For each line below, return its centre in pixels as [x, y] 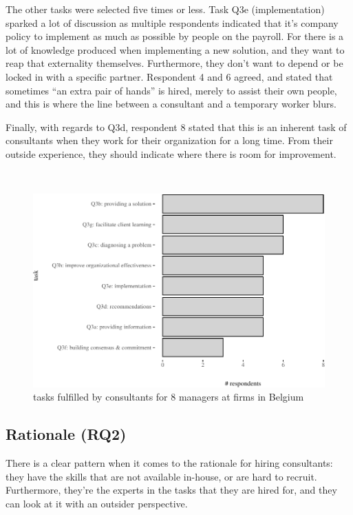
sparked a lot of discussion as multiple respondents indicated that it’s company [172, 22]
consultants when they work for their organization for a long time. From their [169, 140]
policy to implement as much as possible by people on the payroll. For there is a [175, 36]
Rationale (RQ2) [66, 434]
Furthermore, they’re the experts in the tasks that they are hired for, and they [171, 490]
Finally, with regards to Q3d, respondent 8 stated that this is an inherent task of [176, 127]
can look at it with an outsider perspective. [97, 503]
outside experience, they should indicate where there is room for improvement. [171, 153]
